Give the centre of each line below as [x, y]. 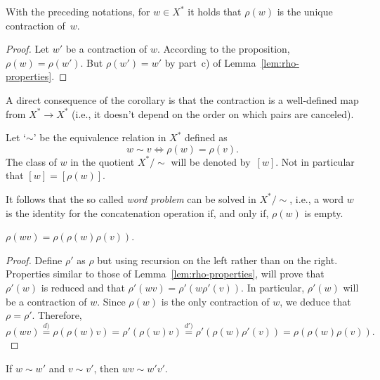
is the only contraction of [215, 301]
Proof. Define [34, 260]
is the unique [305, 11]
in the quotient [103, 161]
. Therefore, [57, 315]
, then [106, 368]
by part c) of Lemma [210, 62]
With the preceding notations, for [78, 11]
